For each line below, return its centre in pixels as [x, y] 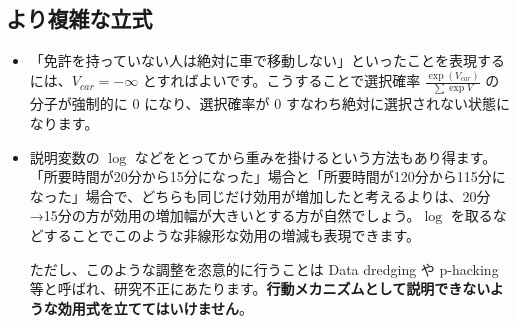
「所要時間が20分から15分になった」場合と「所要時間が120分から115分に [267, 176]
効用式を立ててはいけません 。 [155, 307]
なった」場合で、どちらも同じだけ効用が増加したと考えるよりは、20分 [260, 195]
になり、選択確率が [207, 103]
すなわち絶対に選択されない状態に [397, 103]
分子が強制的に [78, 103]
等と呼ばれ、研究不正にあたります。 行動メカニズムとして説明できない [259, 288]
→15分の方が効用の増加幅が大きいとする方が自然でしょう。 [225, 215]
